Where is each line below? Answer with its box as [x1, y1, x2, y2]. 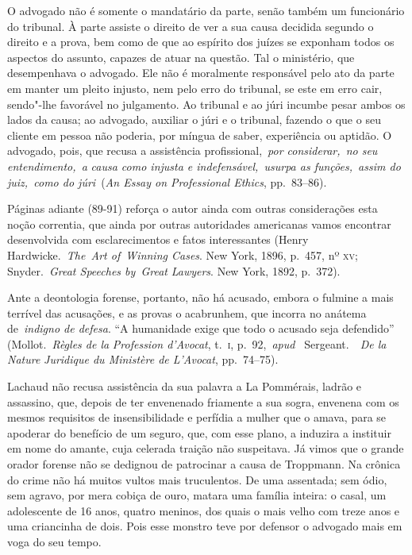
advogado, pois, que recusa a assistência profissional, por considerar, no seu [7, 142, 378, 159]
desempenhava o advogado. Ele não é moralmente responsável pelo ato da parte [7, 64, 395, 81]
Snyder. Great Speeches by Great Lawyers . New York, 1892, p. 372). [7, 262, 341, 279]
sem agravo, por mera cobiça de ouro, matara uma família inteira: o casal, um [7, 487, 387, 503]
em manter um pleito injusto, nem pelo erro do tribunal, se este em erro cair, [7, 79, 383, 96]
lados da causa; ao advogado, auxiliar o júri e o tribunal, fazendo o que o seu [7, 111, 381, 128]
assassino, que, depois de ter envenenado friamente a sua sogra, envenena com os [7, 393, 399, 410]
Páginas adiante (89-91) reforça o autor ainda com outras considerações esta [7, 200, 378, 217]
